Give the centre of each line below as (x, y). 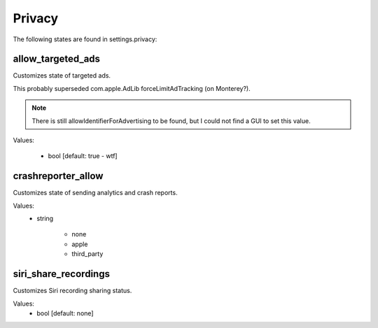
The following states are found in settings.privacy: (85, 39)
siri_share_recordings (61, 274)
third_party (87, 254)
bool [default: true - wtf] (83, 156)
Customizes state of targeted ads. (62, 76)
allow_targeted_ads (57, 59)
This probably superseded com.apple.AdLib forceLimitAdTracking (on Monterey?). (132, 88)
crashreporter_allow (58, 176)
